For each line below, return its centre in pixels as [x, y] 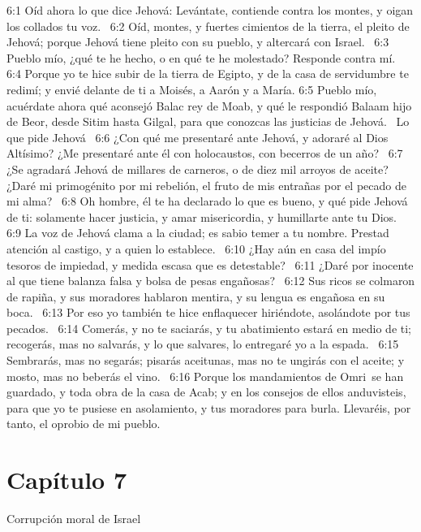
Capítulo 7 [67, 480]
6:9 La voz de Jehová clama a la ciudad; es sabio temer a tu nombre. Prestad [198, 233]
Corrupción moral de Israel [74, 519]
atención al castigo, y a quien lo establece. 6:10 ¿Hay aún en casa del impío [196, 248]
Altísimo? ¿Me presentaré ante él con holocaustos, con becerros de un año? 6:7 [205, 153]
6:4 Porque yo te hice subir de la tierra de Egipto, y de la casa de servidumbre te [208, 74]
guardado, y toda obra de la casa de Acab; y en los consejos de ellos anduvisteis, [206, 392]
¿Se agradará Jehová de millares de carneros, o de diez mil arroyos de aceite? [198, 169]
